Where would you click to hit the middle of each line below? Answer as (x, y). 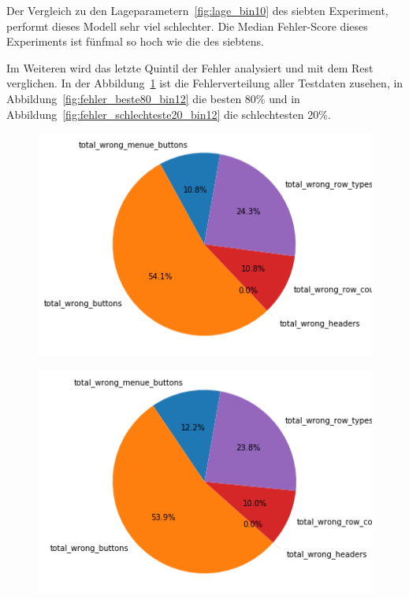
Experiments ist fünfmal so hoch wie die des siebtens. (135, 41)
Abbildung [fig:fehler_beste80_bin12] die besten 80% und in (153, 98)
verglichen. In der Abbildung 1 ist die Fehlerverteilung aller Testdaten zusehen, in (205, 83)
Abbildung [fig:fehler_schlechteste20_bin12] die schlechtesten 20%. (169, 114)
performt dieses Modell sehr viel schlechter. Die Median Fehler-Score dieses (187, 26)
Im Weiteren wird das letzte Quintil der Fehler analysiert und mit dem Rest (190, 67)
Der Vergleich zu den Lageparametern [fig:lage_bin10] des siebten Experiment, (197, 10)
